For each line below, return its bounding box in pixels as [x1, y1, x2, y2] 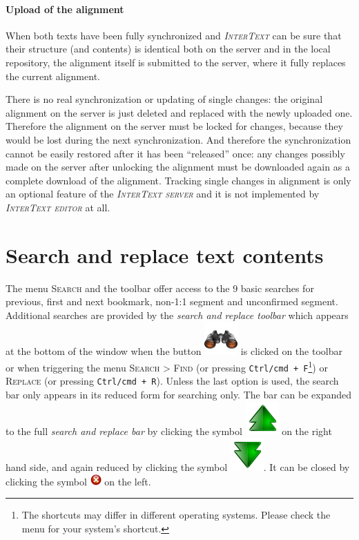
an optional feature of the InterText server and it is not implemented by [6, 186, 320, 201]
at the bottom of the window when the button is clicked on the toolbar [6, 344, 342, 358]
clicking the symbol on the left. [6, 474, 151, 488]
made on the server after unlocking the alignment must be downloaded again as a [6, 160, 350, 174]
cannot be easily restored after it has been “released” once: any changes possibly [6, 146, 345, 160]
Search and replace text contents [6, 240, 324, 269]
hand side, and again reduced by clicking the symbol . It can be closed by [6, 460, 350, 474]
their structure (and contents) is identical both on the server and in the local [6, 41, 331, 56]
